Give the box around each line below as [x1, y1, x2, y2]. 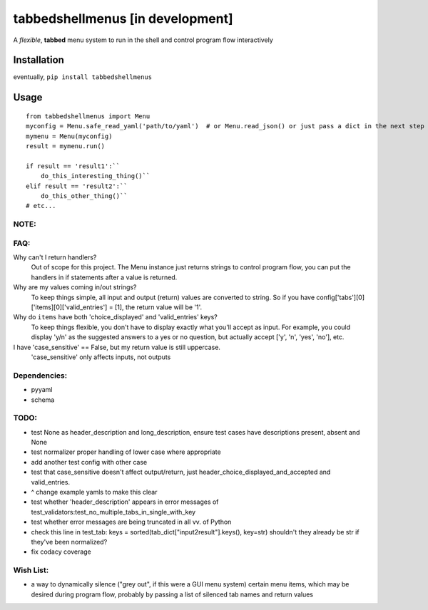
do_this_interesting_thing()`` [40, 172, 151, 180]
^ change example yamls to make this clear [31, 488, 158, 496]
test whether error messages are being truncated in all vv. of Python [31, 517, 232, 527]
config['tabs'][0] [316, 293, 365, 301]
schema [31, 396, 55, 404]
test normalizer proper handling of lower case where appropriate [31, 448, 221, 456]
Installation [13, 54, 64, 66]
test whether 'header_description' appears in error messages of [31, 497, 219, 506]
